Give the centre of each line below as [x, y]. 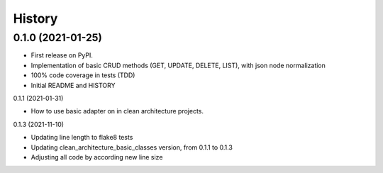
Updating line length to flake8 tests [82, 138]
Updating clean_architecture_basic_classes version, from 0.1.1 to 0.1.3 [132, 147]
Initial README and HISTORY [73, 85]
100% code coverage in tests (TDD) [83, 75]
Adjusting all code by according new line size [97, 157]
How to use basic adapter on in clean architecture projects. [117, 111]
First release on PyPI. [62, 55]
